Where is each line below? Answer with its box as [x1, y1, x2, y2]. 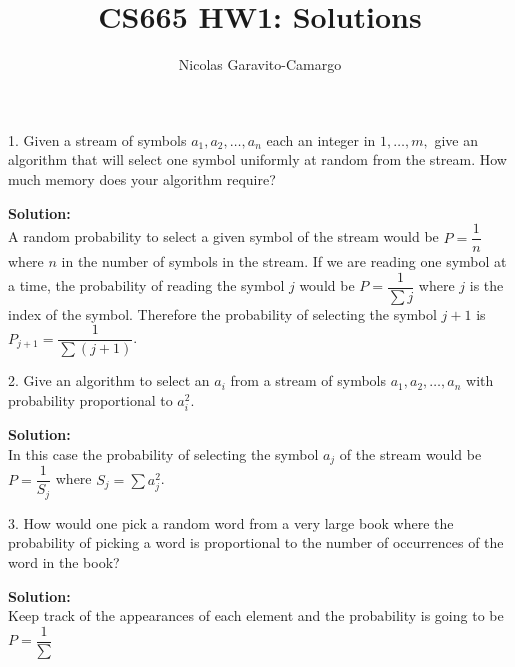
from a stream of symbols [230, 370, 387, 391]
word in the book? [8, 551, 120, 572]
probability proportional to [8, 390, 173, 411]
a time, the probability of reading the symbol [8, 275, 285, 296]
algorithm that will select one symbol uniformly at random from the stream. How [8, 149, 507, 170]
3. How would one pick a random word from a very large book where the [8, 512, 454, 533]
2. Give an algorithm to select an [8, 370, 210, 391]
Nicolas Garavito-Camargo [178, 54, 342, 75]
